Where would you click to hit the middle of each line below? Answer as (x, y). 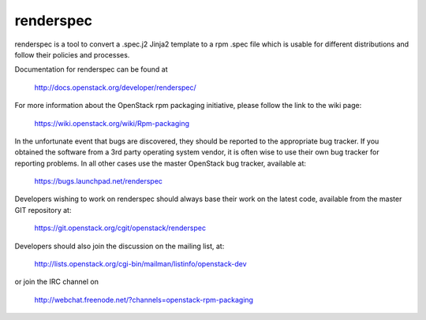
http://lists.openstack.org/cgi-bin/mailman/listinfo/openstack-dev (141, 264)
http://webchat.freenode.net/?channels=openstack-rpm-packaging (144, 300)
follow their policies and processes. (72, 54)
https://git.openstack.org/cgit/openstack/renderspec (120, 228)
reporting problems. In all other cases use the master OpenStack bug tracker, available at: (161, 163)
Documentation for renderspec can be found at (92, 69)
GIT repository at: (43, 210)
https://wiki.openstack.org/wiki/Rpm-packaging (112, 123)
